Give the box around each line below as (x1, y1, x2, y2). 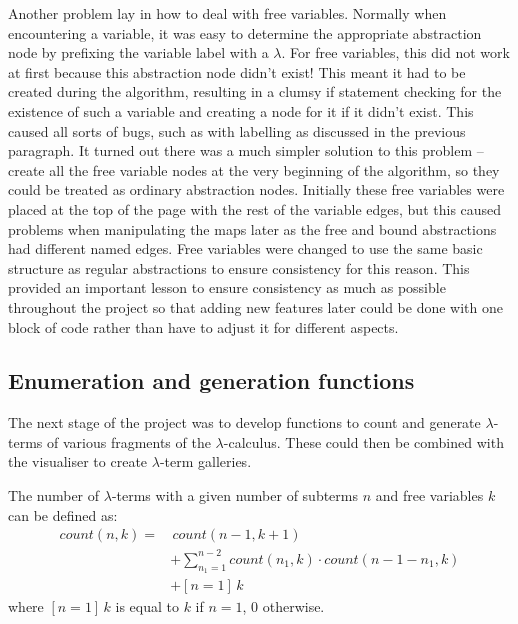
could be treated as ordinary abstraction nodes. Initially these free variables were (8, 179, 505, 200)
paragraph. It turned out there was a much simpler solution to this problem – (8, 140, 484, 161)
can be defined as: (8, 504, 118, 525)
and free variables (375, 485, 484, 506)
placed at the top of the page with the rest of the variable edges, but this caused (8, 198, 502, 219)
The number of (8, 485, 100, 506)
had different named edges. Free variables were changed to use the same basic (8, 238, 483, 259)
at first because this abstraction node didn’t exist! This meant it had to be (8, 61, 466, 82)
